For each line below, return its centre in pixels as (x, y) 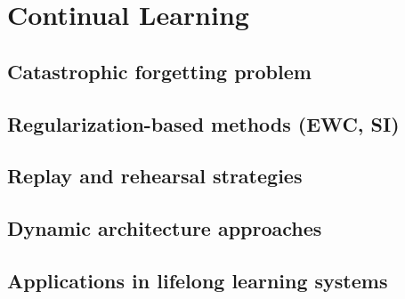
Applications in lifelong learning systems (198, 280)
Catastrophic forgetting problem (159, 71)
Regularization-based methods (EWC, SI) (203, 123)
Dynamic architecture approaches (165, 228)
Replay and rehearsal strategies (155, 176)
